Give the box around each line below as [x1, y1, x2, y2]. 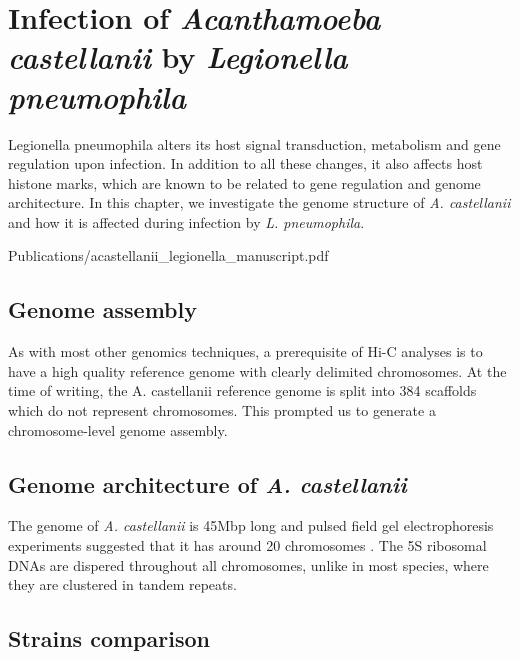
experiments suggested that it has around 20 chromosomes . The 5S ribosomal [8, 535, 487, 556]
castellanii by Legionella [8, 36, 348, 78]
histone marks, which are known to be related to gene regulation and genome [8, 172, 481, 193]
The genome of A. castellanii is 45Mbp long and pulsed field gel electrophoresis [8, 515, 494, 536]
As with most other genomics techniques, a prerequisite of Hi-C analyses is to [8, 341, 483, 362]
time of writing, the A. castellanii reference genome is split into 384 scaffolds [8, 380, 477, 401]
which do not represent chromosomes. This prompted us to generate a [8, 400, 436, 421]
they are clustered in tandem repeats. [8, 574, 237, 595]
